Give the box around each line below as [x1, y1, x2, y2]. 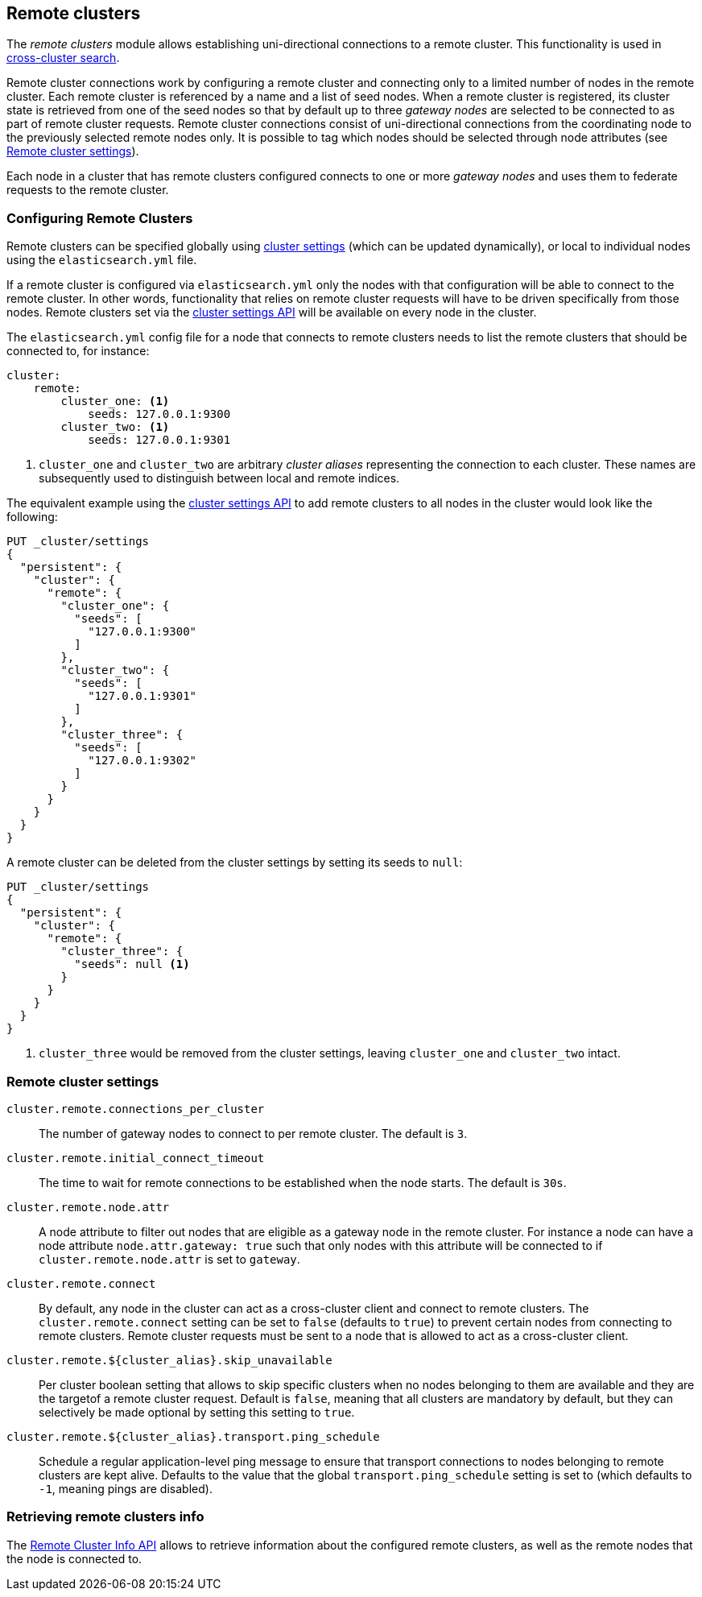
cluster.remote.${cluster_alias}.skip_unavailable [6, 1353, 332, 1367]
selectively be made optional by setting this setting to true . [39, 1405, 355, 1419]
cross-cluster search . [6, 51, 120, 65]
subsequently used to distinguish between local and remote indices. [39, 471, 400, 486]
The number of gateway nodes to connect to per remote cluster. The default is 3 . [39, 1126, 468, 1140]
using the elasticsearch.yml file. [6, 253, 197, 267]
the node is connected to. [6, 1551, 142, 1566]
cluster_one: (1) [60, 395, 170, 408]
